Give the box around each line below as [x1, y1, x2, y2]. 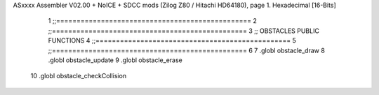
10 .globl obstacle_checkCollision [30, 72, 126, 80]
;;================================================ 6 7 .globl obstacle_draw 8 [48, 46, 326, 54]
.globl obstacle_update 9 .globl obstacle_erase [48, 56, 182, 64]
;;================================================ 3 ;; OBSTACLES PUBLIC [48, 27, 319, 35]
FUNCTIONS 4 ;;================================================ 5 [48, 36, 296, 45]
